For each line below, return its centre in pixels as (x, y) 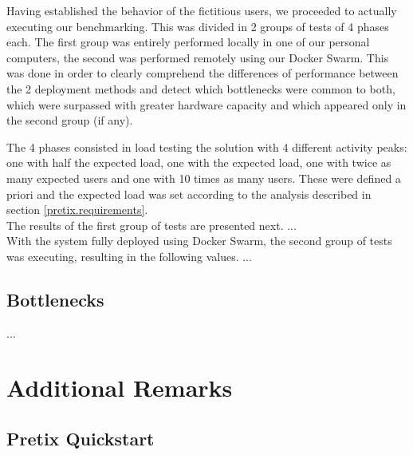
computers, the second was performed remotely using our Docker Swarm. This (198, 57)
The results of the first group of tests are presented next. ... (151, 225)
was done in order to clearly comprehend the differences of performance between (203, 73)
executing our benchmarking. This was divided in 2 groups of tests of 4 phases (198, 26)
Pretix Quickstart (81, 439)
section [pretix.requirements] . (77, 210)
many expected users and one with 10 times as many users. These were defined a (204, 178)
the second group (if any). (70, 120)
